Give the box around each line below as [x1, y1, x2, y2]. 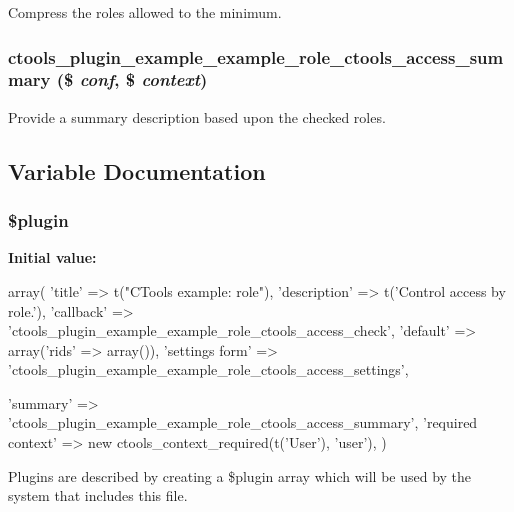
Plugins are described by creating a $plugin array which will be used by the [8, 465, 472, 486]
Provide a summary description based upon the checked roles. [8, 106, 386, 127]
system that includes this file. [8, 485, 188, 506]
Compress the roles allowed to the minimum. [8, 2, 282, 22]
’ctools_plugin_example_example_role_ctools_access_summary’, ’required [8, 412, 478, 433]
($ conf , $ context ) [56, 67, 208, 92]
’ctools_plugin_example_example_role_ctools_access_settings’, [8, 359, 409, 380]
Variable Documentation [8, 155, 266, 186]
